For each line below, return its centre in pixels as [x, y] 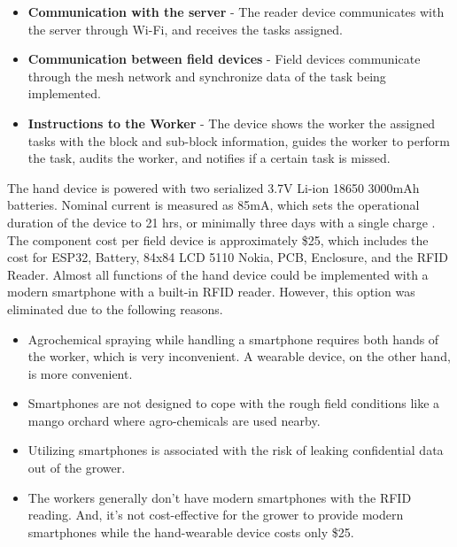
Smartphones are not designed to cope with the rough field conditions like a [234, 403]
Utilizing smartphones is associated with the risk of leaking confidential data [236, 450]
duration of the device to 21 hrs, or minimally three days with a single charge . [221, 222]
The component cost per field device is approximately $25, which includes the [218, 239]
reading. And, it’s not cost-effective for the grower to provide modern [216, 515]
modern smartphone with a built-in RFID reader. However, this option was [211, 292]
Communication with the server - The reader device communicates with [236, 12]
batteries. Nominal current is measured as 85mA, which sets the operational [213, 205]
